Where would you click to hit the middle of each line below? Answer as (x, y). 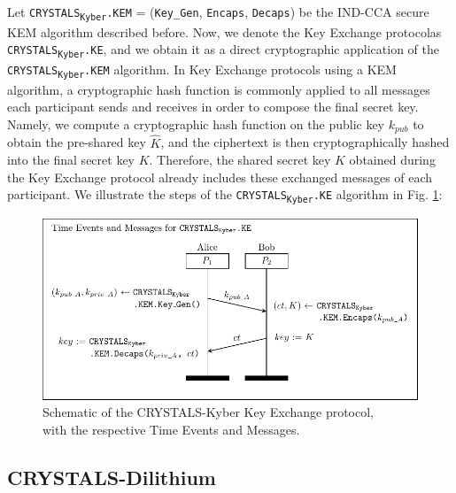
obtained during (392, 160)
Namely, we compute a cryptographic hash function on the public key (196, 123)
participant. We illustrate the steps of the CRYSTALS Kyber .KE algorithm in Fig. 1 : (225, 195)
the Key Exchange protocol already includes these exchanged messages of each (220, 177)
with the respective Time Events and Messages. (171, 429)
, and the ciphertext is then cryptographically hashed (305, 142)
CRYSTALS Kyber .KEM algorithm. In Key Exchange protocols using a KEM (202, 69)
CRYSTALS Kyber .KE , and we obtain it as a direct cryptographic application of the (223, 50)
